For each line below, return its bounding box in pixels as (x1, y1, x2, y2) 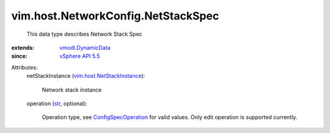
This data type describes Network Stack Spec (26, 30, 143, 38)
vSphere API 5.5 (59, 52, 100, 60)
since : (11, 52, 28, 60)
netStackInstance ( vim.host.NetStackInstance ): (26, 72, 145, 80)
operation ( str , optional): (26, 100, 88, 107)
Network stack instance (42, 86, 102, 94)
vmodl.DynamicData (59, 44, 111, 51)
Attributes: (11, 64, 38, 71)
